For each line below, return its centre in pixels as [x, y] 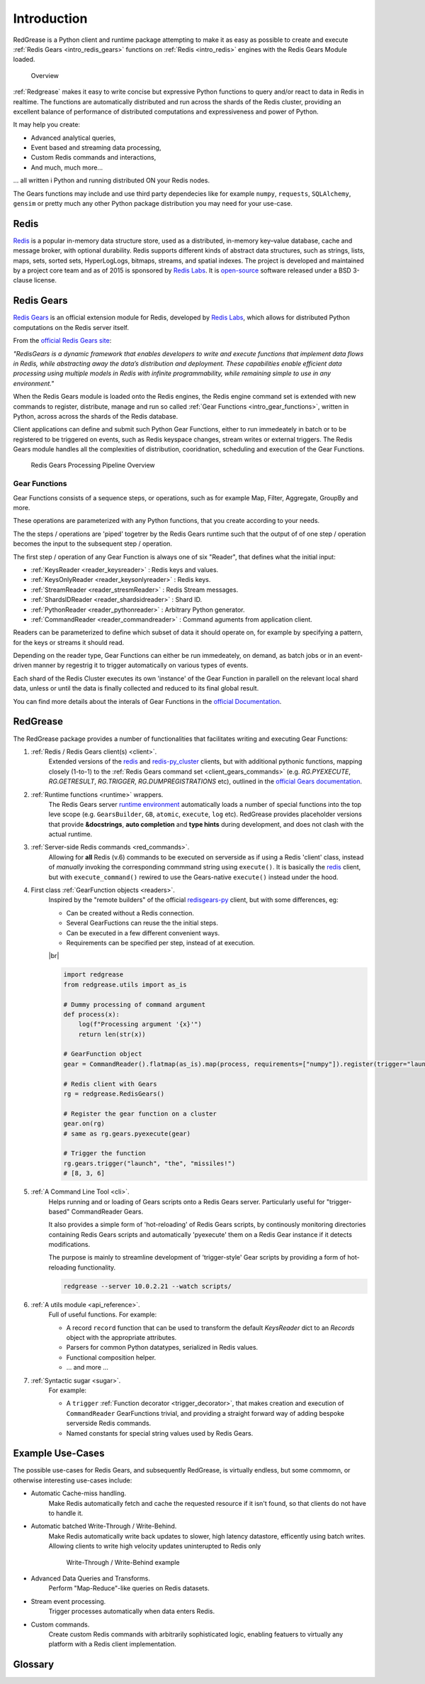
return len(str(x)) [112, 1034]
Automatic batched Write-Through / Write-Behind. [104, 1526]
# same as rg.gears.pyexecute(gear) [127, 1133]
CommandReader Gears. [107, 1211]
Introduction [50, 18]
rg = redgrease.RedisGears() [114, 1094]
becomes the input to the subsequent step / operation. [93, 544]
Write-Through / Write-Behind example [123, 1562]
